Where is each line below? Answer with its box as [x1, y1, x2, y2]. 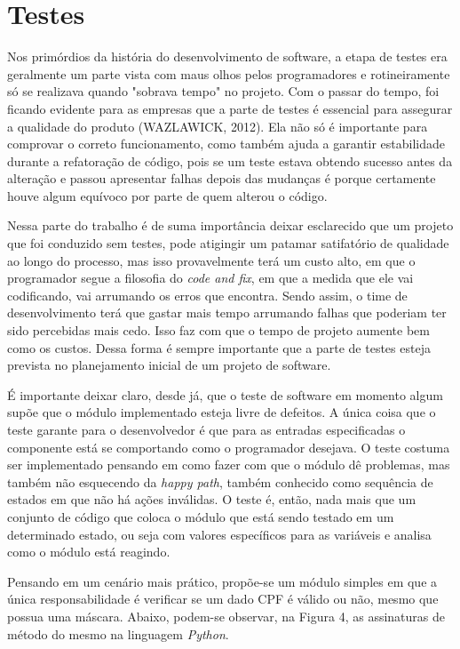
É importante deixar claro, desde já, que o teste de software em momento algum [7, 385, 443, 404]
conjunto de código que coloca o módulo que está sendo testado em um [7, 507, 394, 525]
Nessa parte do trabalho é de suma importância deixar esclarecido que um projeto [7, 216, 454, 235]
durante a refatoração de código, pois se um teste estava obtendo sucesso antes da [7, 151, 453, 170]
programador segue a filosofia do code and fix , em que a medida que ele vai [7, 268, 414, 287]
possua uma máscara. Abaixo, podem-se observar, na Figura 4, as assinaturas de [7, 606, 446, 625]
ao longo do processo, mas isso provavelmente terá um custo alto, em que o [7, 251, 416, 269]
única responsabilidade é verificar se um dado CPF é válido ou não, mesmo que [7, 589, 439, 608]
